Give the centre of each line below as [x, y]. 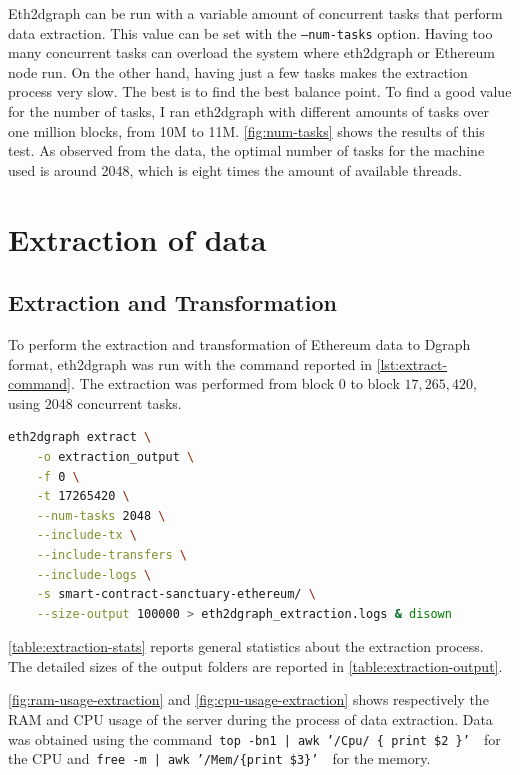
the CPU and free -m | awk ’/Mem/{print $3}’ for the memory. [219, 758]
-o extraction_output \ [115, 456]
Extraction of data [137, 238]
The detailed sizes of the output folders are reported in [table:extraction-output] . [255, 665]
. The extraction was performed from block [203, 383]
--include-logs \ [94, 574]
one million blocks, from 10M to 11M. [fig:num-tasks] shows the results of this [246, 130]
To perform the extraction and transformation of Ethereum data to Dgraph [239, 343]
